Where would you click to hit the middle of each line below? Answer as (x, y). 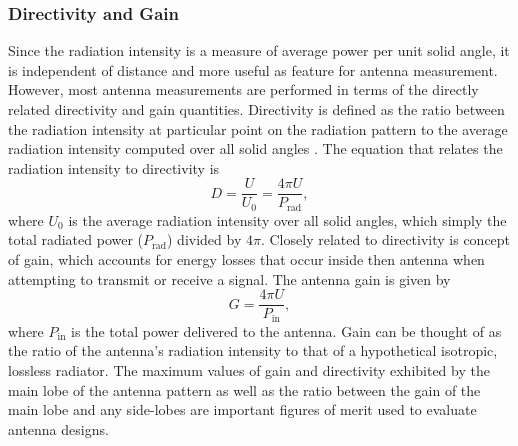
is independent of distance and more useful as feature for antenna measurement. (253, 69)
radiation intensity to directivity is (114, 167)
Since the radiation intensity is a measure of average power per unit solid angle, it (259, 50)
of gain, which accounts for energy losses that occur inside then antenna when (246, 259)
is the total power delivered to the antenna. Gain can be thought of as (286, 330)
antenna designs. (58, 428)
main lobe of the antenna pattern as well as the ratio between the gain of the (244, 389)
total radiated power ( (76, 239)
